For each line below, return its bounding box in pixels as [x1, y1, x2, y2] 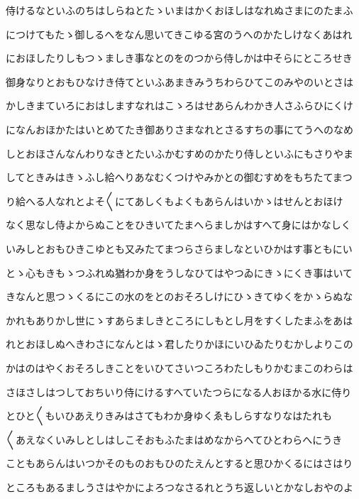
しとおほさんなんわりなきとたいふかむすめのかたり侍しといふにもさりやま [6, 146, 353, 160]
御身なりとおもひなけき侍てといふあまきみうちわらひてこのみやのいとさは [6, 74, 353, 89]
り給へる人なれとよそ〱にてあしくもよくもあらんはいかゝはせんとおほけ [6, 193, 343, 208]
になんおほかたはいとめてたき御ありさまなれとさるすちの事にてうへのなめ [6, 121, 353, 136]
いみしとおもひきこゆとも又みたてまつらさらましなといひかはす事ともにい [6, 241, 353, 256]
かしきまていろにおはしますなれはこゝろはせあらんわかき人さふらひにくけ [6, 98, 353, 113]
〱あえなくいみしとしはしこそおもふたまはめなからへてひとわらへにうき [6, 432, 343, 446]
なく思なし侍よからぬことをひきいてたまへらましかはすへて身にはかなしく [6, 217, 351, 232]
